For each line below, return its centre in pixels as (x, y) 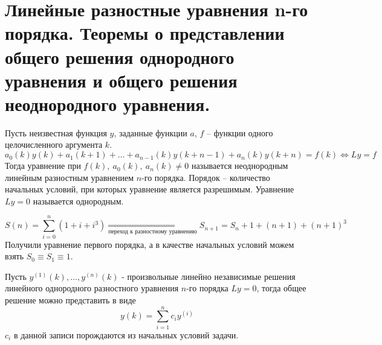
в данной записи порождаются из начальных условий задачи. (126, 334)
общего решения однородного (120, 56)
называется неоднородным (240, 166)
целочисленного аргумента (54, 144)
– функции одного (240, 132)
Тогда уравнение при (43, 166)
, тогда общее (281, 288)
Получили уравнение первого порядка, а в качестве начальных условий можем (150, 244)
